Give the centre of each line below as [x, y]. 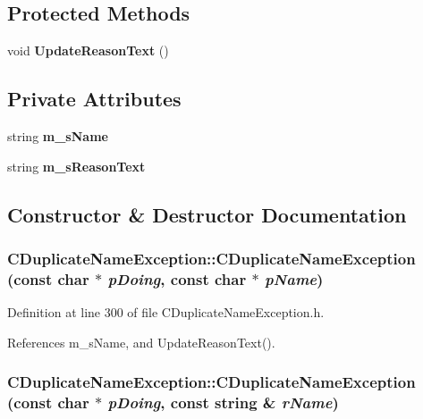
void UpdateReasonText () [88, 50]
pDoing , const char [177, 278]
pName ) [294, 278]
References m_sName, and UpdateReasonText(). [141, 342]
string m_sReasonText [76, 166]
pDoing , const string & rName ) [223, 402]
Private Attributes [94, 99]
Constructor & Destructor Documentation [207, 214]
